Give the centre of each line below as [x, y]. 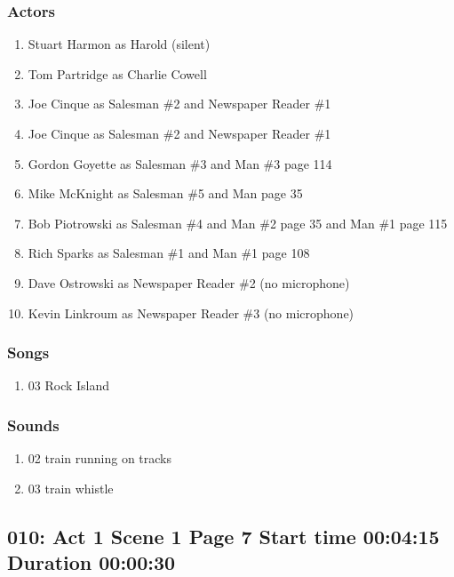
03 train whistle [71, 488]
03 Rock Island [69, 385]
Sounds [33, 425]
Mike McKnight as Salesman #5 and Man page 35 [165, 193]
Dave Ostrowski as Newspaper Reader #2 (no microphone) [189, 282]
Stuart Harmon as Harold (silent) [119, 44]
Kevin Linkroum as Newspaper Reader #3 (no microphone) [191, 313]
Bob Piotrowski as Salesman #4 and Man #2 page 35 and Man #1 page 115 [238, 223]
